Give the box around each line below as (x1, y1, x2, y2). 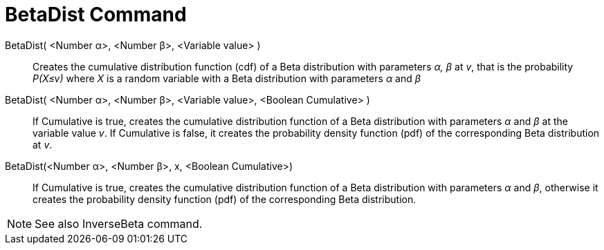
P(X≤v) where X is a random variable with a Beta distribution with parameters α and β (33, 72, 421, 84)
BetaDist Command (5, 3, 187, 26)
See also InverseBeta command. (35, 216, 203, 231)
